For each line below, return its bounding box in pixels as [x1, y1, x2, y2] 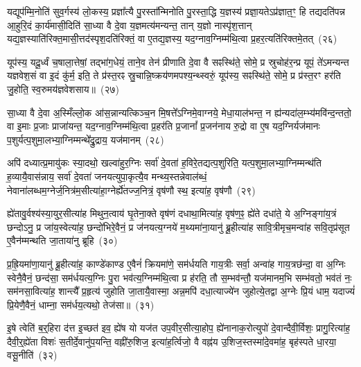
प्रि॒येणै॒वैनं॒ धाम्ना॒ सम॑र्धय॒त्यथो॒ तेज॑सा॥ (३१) [7, 297, 155, 311]
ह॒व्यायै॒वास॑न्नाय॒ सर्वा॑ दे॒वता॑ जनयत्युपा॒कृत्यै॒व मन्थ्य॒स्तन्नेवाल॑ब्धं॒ [7, 169, 207, 183]
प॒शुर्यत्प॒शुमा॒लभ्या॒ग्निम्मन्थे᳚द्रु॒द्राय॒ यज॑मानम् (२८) [7, 132, 164, 146]
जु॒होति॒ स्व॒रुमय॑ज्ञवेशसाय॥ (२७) [7, 81, 119, 96]
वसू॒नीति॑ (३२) [7, 348, 58, 362]
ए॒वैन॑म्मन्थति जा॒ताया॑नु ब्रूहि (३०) [7, 233, 118, 248]
